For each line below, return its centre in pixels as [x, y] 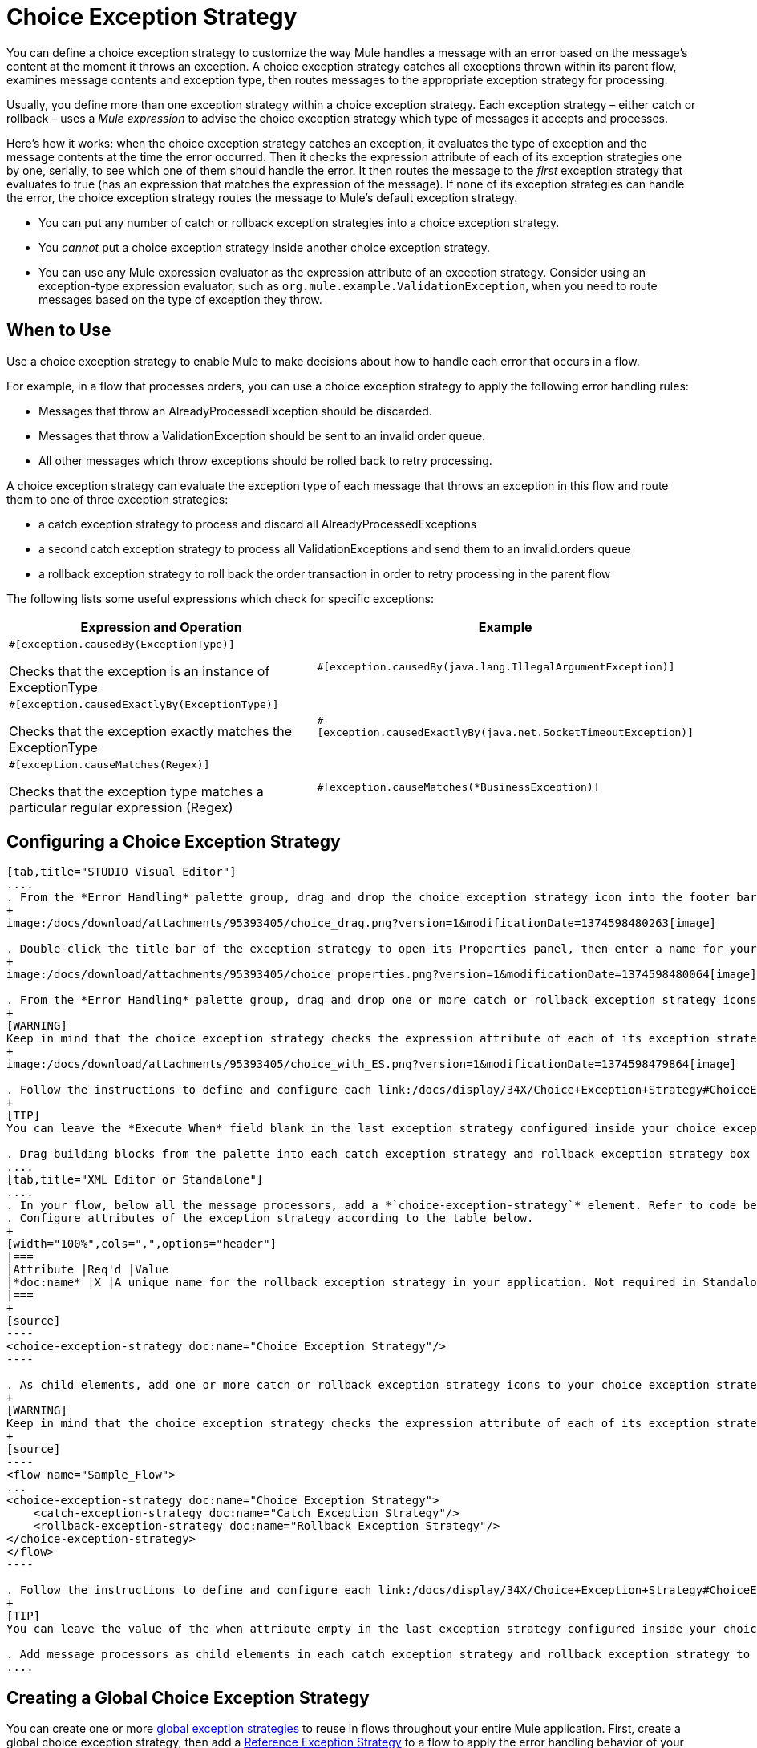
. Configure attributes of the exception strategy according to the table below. [270, 1218]
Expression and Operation [161, 627]
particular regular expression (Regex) [121, 807]
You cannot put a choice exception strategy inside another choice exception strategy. [265, 247]
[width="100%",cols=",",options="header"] [142, 1244]
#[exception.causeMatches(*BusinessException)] [458, 787]
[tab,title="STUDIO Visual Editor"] [121, 872]
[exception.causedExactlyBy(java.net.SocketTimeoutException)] [505, 733]
